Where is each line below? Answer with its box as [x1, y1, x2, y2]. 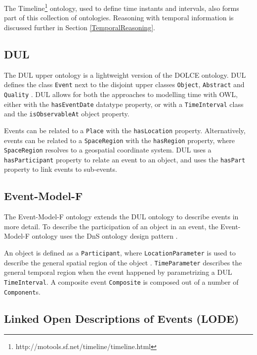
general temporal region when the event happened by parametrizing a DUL [4, 267, 232, 277]
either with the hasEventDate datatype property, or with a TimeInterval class [4, 99, 244, 109]
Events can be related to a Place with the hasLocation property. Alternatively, [4, 125, 246, 135]
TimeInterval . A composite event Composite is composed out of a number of [4, 276, 239, 287]
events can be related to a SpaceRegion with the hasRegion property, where [4, 135, 235, 145]
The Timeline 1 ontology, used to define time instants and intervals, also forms [4, 1, 239, 13]
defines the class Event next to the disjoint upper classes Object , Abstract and [4, 79, 245, 90]
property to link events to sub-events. [4, 164, 117, 174]
